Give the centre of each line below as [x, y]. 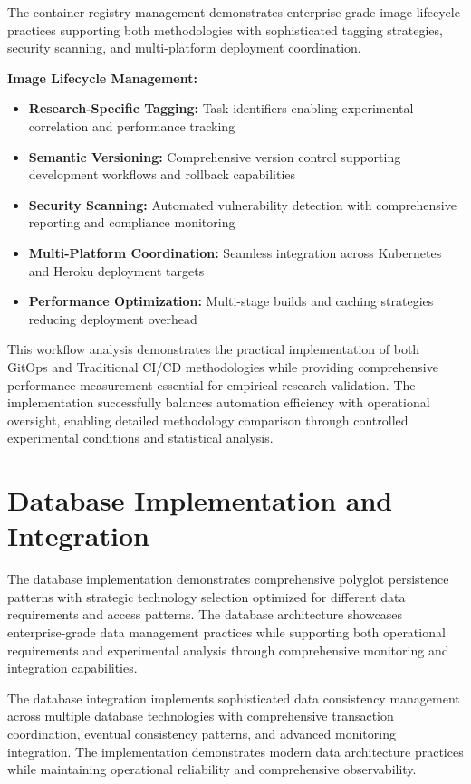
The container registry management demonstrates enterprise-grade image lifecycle [234, 12]
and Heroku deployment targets [116, 270]
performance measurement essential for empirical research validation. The [211, 384]
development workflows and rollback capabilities [162, 174]
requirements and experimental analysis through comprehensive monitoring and [228, 650]
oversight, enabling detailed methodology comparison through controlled [208, 420]
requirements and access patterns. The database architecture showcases [205, 614]
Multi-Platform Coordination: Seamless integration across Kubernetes [235, 252]
